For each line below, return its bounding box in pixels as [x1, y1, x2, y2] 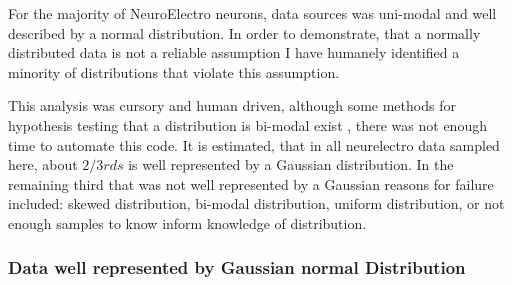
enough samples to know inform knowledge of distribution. [8, 212, 367, 233]
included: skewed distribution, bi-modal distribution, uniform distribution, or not [8, 193, 505, 214]
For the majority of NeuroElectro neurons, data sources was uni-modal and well [8, 3, 497, 23]
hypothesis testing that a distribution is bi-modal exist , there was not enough [8, 114, 487, 135]
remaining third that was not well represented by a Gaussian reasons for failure [8, 173, 494, 194]
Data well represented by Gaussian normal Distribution [8, 255, 466, 280]
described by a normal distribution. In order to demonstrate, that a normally [8, 22, 481, 43]
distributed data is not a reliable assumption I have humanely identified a [8, 42, 460, 63]
